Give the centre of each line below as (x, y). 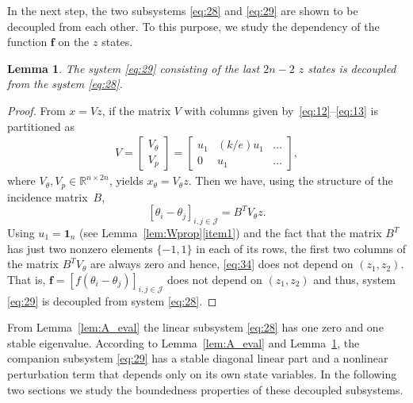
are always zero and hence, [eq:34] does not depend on (222, 264)
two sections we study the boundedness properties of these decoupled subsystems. (205, 389)
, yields (126, 180)
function (27, 42)
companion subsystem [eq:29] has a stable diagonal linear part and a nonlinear (198, 358)
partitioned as (41, 126)
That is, (27, 279)
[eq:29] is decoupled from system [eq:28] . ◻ (112, 300)
